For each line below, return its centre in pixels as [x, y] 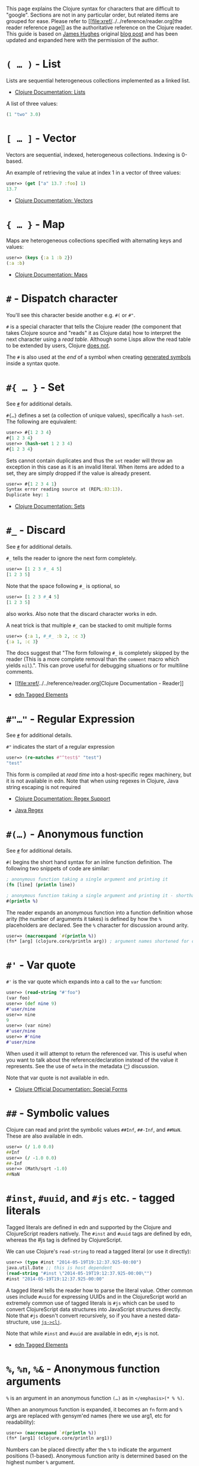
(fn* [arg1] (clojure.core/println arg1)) [59, 1438]
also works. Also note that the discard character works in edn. [82, 613]
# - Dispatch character [62, 299]
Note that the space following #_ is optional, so [63, 586]
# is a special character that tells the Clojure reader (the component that [94, 327]
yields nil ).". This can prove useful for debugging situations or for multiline [97, 666]
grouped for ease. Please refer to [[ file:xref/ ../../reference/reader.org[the [94, 21]
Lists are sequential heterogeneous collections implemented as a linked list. [98, 80]
